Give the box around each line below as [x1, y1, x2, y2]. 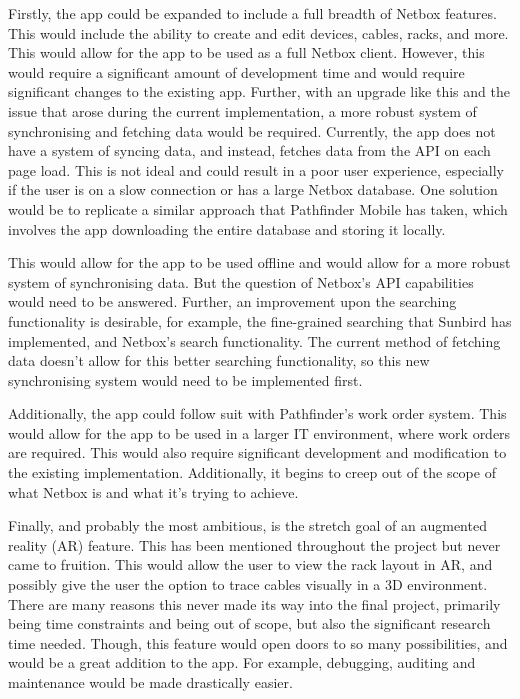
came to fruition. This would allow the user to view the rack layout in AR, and [8, 554, 493, 575]
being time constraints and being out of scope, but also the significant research [8, 613, 491, 634]
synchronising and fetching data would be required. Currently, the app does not [8, 120, 496, 141]
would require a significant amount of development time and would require [8, 61, 465, 82]
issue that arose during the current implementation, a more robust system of [8, 100, 477, 121]
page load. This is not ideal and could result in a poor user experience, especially [8, 159, 504, 180]
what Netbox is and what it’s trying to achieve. [8, 481, 299, 502]
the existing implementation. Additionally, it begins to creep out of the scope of [8, 462, 496, 483]
